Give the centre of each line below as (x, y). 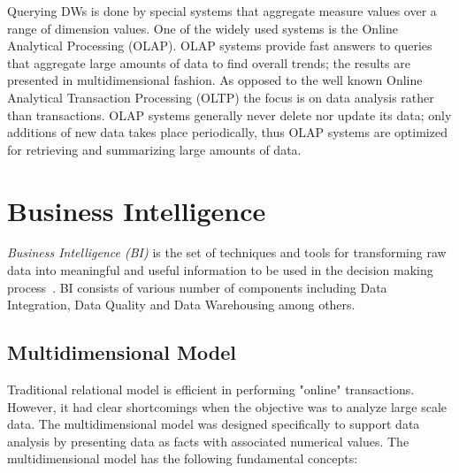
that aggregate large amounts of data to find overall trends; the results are (209, 62)
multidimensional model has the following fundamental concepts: (183, 458)
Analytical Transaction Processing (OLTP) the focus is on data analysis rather (221, 97)
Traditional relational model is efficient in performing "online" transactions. (211, 389)
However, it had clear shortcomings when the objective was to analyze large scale (227, 406)
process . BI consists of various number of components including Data (197, 287)
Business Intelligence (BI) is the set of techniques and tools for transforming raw (227, 252)
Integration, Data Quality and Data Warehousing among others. (181, 305)
